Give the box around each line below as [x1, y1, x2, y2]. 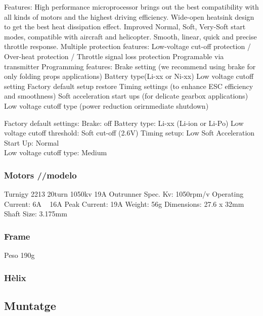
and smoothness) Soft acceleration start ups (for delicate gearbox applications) [4, 91, 248, 101]
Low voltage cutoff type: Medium [4, 147, 107, 158]
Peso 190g [4, 250, 35, 260]
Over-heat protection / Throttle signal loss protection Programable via [4, 51, 224, 61]
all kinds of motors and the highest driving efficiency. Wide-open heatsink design [4, 11, 254, 22]
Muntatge [4, 297, 56, 313]
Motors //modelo [4, 168, 77, 181]
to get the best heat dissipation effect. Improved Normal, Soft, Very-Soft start [4, 21, 246, 32]
